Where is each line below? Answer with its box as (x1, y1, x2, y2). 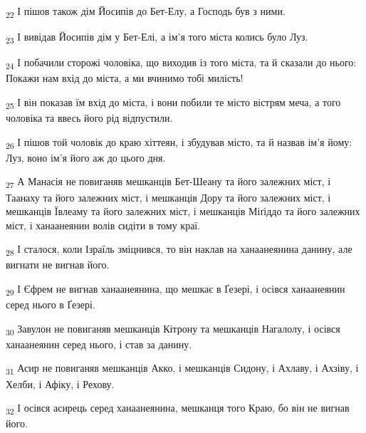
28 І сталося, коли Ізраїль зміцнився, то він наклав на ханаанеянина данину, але (6, 241, 352, 259)
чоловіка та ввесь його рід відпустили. (6, 110, 173, 125)
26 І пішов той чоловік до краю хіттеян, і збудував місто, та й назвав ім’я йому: (6, 134, 352, 151)
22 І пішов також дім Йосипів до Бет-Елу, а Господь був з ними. (6, 4, 286, 20)
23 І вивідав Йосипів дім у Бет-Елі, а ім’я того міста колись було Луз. (6, 29, 308, 46)
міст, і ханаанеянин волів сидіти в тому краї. (6, 217, 201, 232)
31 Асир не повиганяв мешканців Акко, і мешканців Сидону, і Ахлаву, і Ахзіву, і (6, 360, 359, 377)
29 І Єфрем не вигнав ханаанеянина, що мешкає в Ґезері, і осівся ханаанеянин (6, 281, 345, 298)
